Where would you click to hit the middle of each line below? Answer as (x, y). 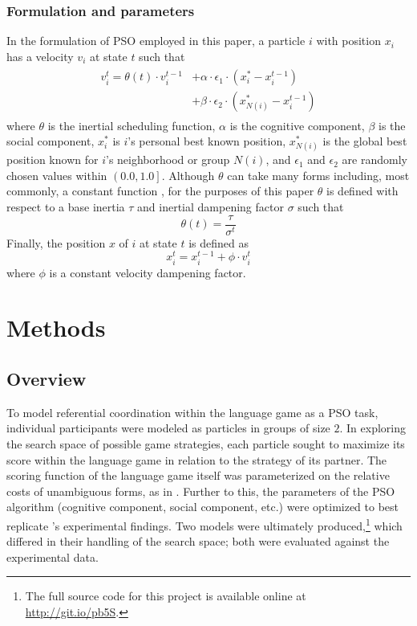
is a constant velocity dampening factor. (148, 272)
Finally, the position (56, 242)
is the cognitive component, (297, 125)
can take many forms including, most (318, 175)
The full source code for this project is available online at (166, 596)
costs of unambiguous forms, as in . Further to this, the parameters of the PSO (201, 491)
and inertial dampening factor (211, 207)
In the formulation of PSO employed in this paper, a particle (156, 41)
